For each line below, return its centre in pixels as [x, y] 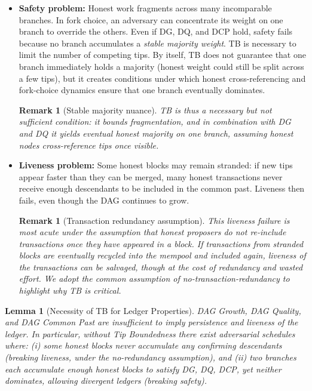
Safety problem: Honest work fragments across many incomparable [145, 8]
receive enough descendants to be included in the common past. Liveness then [162, 188]
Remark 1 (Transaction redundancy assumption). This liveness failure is [154, 220]
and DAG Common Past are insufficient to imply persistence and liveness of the [152, 322]
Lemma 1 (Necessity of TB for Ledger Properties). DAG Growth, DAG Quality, [153, 310]
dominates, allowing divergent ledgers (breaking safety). [106, 381]
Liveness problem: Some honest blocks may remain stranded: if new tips [156, 165]
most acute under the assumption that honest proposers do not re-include [152, 232]
